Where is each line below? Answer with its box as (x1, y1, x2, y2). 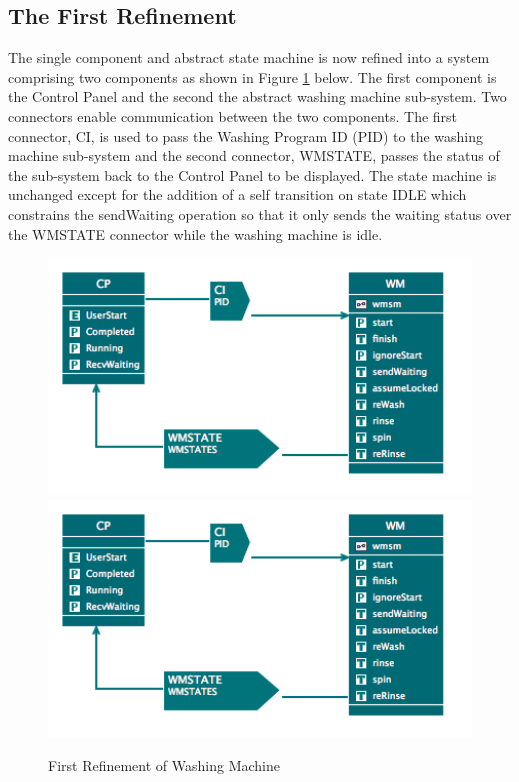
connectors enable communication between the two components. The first (8, 105, 458, 126)
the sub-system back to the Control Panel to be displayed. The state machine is (8, 164, 497, 185)
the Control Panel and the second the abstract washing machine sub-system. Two (8, 86, 507, 107)
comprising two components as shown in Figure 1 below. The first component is (8, 66, 497, 87)
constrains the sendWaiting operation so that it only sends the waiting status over (8, 203, 512, 224)
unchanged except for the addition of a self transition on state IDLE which (8, 184, 467, 205)
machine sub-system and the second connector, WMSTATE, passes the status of (8, 145, 500, 166)
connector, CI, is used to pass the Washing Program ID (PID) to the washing (8, 125, 484, 146)
